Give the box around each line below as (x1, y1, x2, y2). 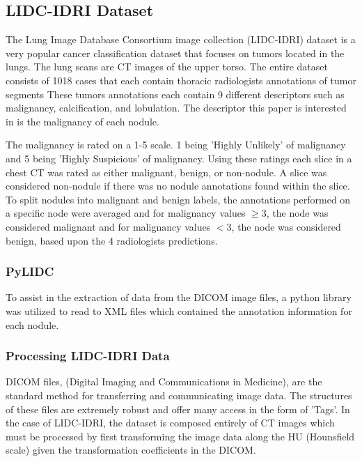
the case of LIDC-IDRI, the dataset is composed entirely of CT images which (6, 415, 335, 430)
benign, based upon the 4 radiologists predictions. (6, 233, 218, 247)
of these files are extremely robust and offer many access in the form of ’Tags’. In (6, 401, 350, 416)
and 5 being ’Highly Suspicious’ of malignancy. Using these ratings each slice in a (6, 151, 352, 165)
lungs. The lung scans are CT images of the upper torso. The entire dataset (6, 59, 328, 74)
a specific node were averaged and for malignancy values (6, 206, 246, 220)
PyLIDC (6, 263, 54, 280)
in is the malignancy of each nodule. (6, 114, 159, 128)
